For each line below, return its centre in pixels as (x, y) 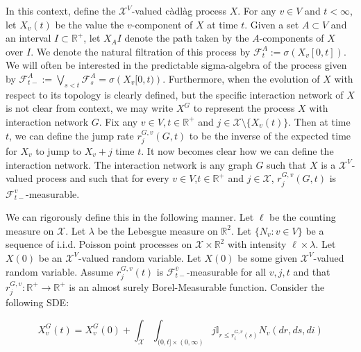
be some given (268, 257)
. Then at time (319, 121)
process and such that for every (102, 178)
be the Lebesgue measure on (158, 230)
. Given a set (272, 24)
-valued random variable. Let (140, 257)
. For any (257, 10)
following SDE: (37, 302)
